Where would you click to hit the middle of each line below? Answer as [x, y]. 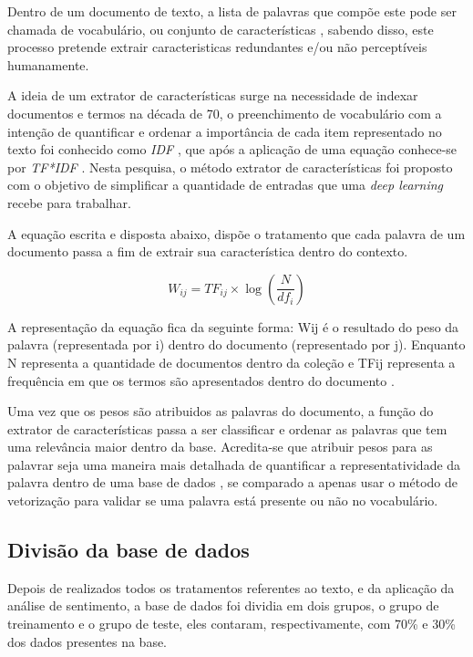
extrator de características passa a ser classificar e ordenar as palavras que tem [227, 428]
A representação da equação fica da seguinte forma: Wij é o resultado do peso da [233, 326]
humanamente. [48, 64]
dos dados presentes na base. [87, 641]
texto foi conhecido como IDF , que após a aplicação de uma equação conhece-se [232, 149]
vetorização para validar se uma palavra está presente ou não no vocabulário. [223, 501]
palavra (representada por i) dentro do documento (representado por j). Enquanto [236, 344]
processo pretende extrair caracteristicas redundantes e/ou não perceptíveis [217, 47]
